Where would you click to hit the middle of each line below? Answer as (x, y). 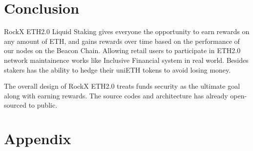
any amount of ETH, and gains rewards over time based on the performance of (122, 41)
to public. (43, 105)
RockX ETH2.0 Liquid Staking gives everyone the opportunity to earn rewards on (127, 31)
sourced (15, 105)
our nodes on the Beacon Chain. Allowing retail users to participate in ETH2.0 (122, 50)
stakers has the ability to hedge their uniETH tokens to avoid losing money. (117, 69)
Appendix (38, 139)
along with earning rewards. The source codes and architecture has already (116, 95)
